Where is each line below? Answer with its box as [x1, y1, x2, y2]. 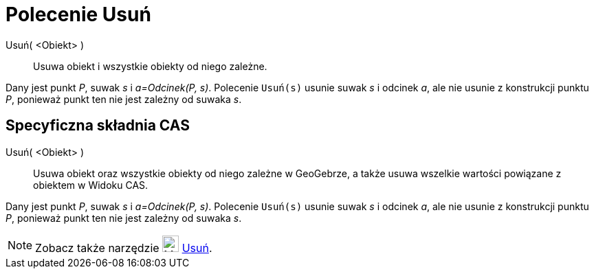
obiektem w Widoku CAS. [33, 179, 148, 191]
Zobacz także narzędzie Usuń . [35, 240, 212, 255]
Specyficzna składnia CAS [5, 117, 190, 135]
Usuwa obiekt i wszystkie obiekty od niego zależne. [33, 60, 267, 72]
